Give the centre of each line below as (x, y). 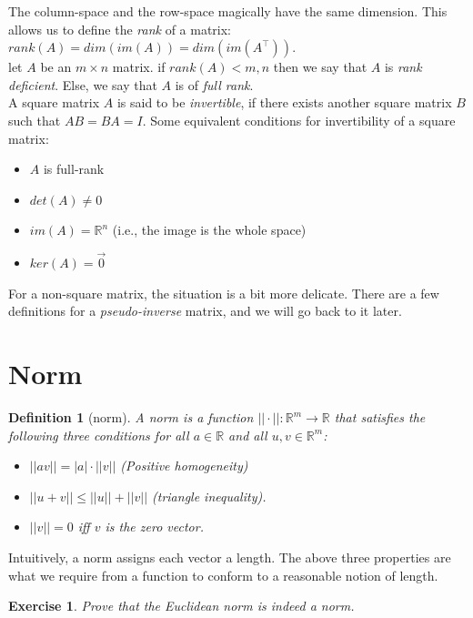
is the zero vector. (154, 527)
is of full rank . (214, 84)
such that (35, 120)
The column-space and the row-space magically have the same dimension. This (228, 11)
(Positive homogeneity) (184, 466)
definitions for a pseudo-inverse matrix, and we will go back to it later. (205, 311)
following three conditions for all (99, 435)
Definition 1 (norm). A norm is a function (131, 417)
